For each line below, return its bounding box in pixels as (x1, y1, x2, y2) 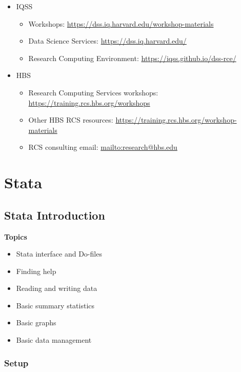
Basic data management (16, 335, 92, 345)
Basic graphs (16, 317, 56, 328)
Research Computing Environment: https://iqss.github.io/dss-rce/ (28, 52, 236, 63)
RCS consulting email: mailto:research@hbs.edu (28, 142, 177, 152)
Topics (4, 231, 27, 242)
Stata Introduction (4, 207, 105, 223)
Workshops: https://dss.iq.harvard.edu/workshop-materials (28, 18, 214, 29)
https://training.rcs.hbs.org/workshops (28, 97, 150, 108)
